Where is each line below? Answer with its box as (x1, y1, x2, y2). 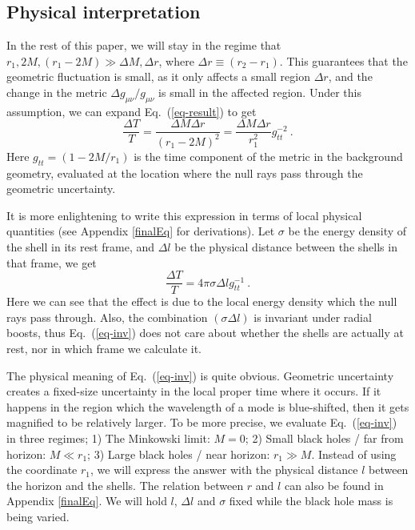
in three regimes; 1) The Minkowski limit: (6, 429, 210, 446)
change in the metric (6, 83, 107, 100)
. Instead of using (311, 445, 397, 462)
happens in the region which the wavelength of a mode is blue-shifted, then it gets (6, 398, 409, 415)
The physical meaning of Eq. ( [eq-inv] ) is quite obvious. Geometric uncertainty (6, 367, 394, 383)
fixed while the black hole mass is (229, 492, 393, 509)
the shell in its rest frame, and (6, 238, 155, 255)
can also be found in (284, 476, 384, 493)
